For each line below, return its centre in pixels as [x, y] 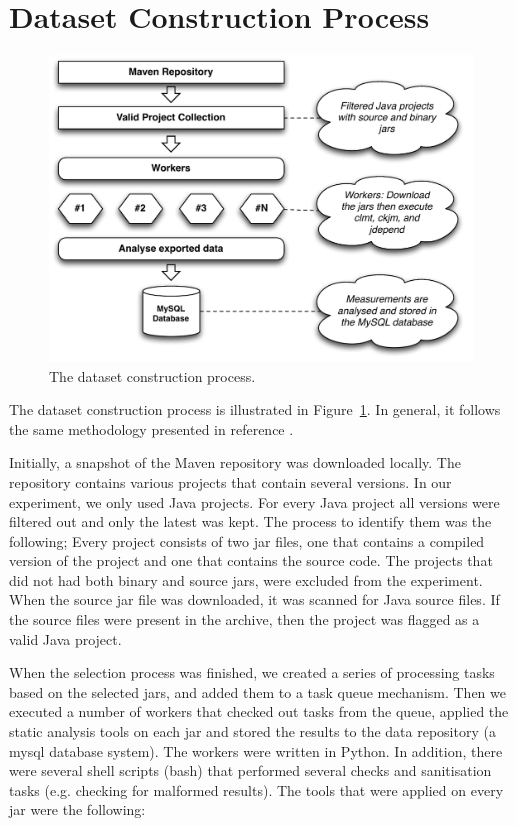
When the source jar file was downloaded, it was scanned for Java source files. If [254, 599]
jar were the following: [77, 809]
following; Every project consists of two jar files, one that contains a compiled [247, 540]
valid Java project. [65, 638]
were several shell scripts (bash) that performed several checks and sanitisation [250, 770]
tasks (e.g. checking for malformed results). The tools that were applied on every [256, 789]
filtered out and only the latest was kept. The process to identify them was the [250, 521]
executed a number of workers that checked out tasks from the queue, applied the [259, 711]
